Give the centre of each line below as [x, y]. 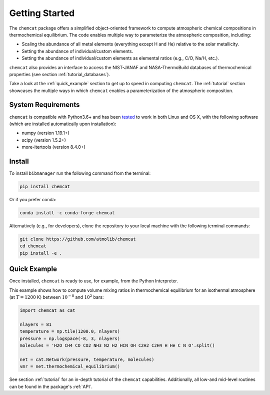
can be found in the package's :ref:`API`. [51, 386]
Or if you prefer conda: [33, 200]
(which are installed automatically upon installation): [63, 124]
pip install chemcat [45, 187]
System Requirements [44, 105]
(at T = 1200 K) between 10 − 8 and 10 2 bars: [56, 297]
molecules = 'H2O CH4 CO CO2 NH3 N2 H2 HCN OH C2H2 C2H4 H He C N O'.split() [117, 345]
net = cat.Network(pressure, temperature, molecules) [87, 359]
